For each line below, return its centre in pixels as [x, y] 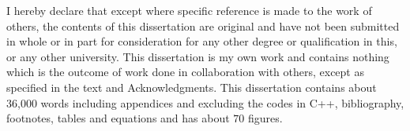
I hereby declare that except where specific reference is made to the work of [189, 10]
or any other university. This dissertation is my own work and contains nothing [198, 56]
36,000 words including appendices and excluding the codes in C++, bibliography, [205, 102]
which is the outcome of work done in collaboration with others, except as [185, 72]
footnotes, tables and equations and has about [118, 118]
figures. [265, 118]
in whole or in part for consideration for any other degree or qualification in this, [202, 41]
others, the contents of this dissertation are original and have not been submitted [203, 25]
